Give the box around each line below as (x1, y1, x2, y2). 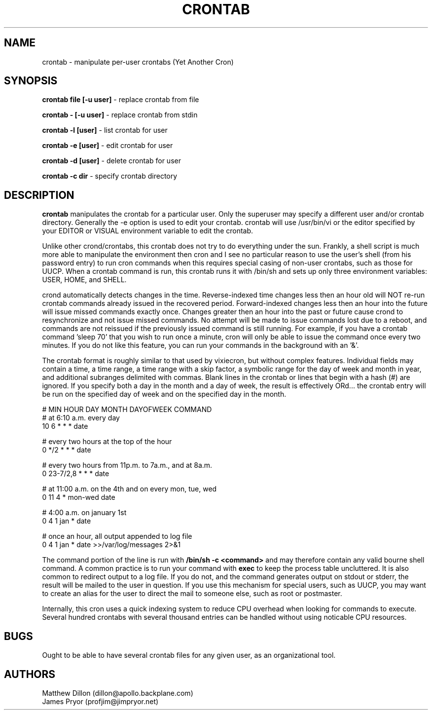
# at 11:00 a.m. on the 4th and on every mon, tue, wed (42, 485, 217, 493)
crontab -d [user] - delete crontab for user (42, 156, 181, 165)
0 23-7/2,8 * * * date (42, 469, 109, 478)
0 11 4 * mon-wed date (42, 493, 115, 502)
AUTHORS (4, 668, 56, 680)
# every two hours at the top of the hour (42, 437, 172, 446)
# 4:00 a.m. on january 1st (42, 508, 127, 517)
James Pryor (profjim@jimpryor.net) (42, 697, 159, 706)
